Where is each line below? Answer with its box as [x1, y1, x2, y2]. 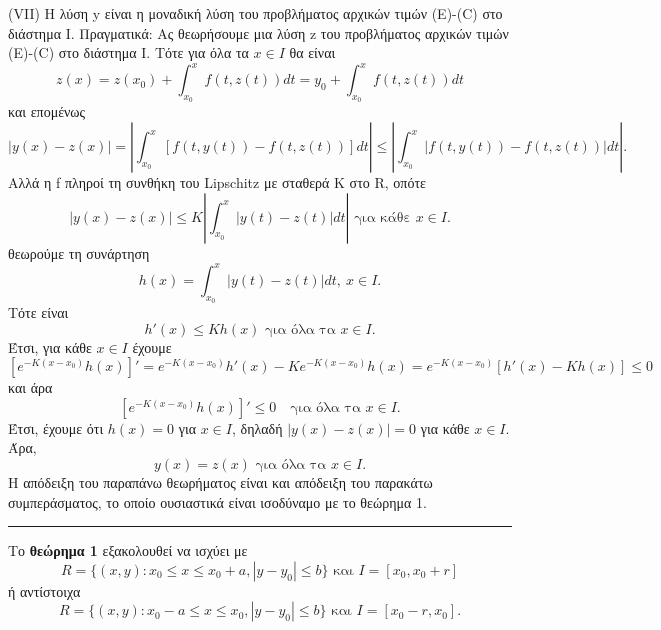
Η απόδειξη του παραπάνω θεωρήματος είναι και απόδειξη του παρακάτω [8, 471, 433, 492]
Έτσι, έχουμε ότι [8, 417, 104, 438]
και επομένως [8, 101, 86, 122]
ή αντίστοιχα [8, 580, 81, 601]
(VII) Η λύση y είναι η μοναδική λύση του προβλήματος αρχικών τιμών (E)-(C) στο [8, 3, 503, 23]
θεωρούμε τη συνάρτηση [8, 242, 150, 263]
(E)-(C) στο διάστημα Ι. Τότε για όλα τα [8, 42, 249, 63]
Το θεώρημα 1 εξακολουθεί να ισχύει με [8, 540, 248, 561]
